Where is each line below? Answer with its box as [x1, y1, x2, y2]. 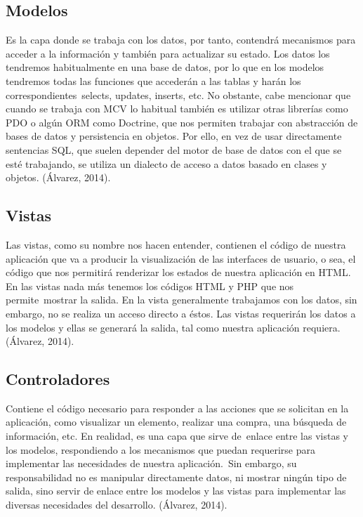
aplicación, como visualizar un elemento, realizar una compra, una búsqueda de [6, 414, 347, 429]
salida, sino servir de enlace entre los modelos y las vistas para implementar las [6, 483, 346, 498]
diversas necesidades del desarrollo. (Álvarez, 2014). [6, 497, 227, 512]
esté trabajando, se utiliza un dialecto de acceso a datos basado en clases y [6, 156, 327, 171]
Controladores [6, 368, 110, 390]
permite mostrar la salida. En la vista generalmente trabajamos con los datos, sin [6, 292, 357, 307]
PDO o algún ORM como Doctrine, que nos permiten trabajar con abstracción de [6, 114, 358, 129]
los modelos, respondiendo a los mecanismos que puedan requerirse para [6, 442, 315, 457]
